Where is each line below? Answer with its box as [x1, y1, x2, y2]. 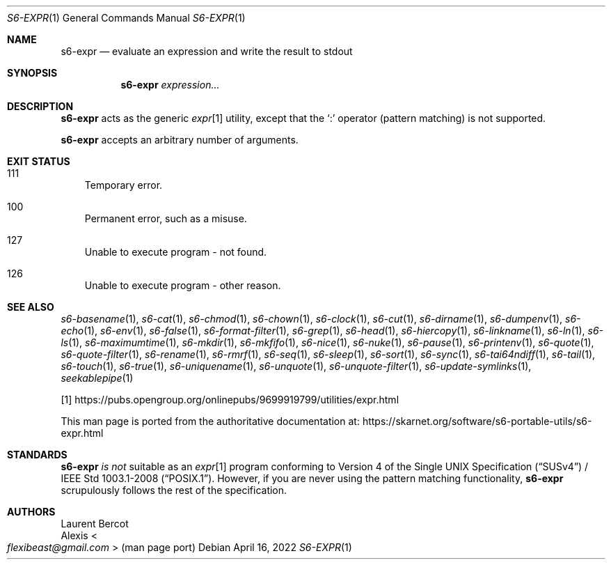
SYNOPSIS [7, 67, 58, 79]
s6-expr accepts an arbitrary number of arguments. [61, 134, 299, 146]
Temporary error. [84, 179, 163, 191]
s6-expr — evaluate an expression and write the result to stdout [61, 45, 353, 57]
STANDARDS [7, 449, 68, 460]
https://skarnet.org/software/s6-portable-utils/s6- [362, 415, 592, 427]
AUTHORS [7, 506, 56, 518]
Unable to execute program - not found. [84, 246, 267, 258]
